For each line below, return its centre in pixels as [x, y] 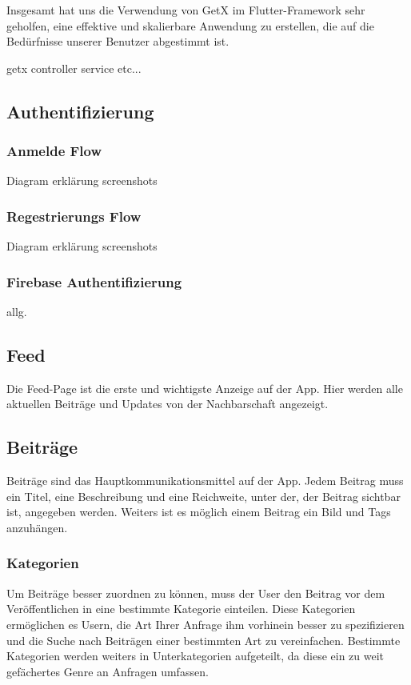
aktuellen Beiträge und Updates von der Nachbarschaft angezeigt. [168, 404]
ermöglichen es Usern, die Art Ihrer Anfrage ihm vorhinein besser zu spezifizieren [205, 624]
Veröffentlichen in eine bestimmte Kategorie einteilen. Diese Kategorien [181, 609]
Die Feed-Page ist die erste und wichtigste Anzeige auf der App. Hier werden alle [205, 388]
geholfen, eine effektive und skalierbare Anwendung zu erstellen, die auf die [190, 25]
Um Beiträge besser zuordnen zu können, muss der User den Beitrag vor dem [196, 593]
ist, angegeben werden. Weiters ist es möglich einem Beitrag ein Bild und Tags [199, 512]
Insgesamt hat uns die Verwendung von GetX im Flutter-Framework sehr [186, 10]
